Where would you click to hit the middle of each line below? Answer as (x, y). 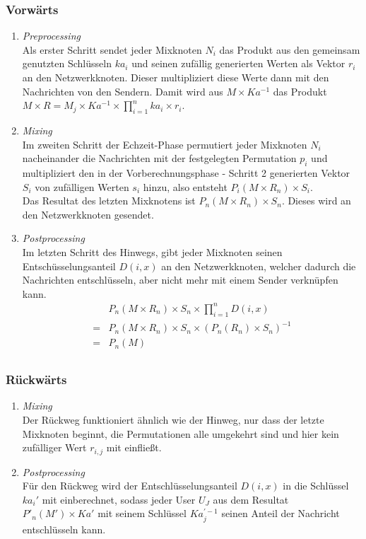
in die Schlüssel (316, 486)
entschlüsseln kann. (64, 529)
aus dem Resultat (251, 499)
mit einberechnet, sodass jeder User (119, 499)
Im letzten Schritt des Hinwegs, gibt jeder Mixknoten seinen (152, 251)
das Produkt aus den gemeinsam (290, 49)
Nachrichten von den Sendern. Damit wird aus (123, 91)
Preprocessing (51, 36)
